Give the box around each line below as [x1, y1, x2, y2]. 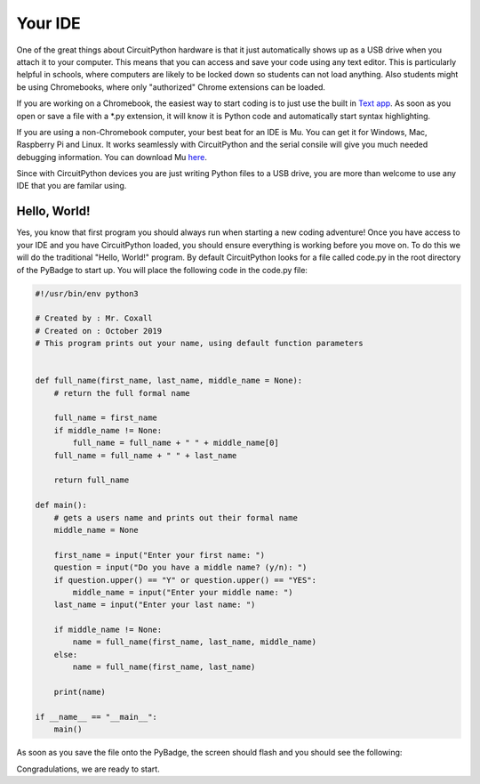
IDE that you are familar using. [16, 181, 127, 191]
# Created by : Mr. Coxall [35, 313, 153, 324]
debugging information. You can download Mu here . [16, 151, 208, 162]
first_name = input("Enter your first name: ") [53, 550, 266, 560]
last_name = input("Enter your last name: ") [53, 600, 256, 610]
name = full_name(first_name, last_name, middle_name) [72, 637, 317, 647]
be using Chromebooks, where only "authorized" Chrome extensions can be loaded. [16, 81, 326, 93]
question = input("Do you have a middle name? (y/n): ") [53, 562, 308, 573]
